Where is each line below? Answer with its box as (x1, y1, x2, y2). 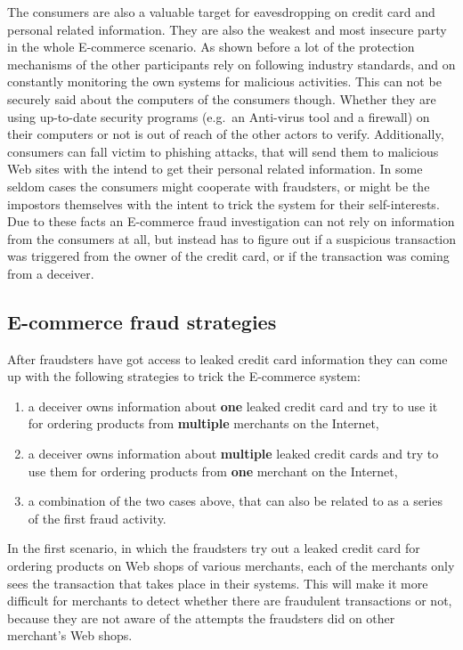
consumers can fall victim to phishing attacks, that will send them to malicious (7, 142, 439, 160)
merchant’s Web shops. (7, 626, 133, 645)
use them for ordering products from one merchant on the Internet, (28, 461, 398, 480)
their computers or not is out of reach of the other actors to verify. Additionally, (7, 125, 444, 143)
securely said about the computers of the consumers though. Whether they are (7, 89, 436, 108)
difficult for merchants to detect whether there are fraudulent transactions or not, (7, 591, 452, 610)
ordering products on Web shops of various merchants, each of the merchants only (7, 557, 455, 575)
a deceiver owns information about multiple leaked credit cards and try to (28, 444, 439, 463)
